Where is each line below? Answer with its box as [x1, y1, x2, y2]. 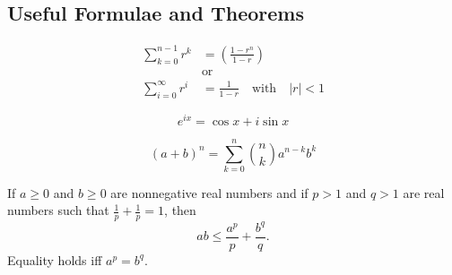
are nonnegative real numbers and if [110, 183, 309, 202]
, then [164, 201, 196, 219]
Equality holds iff [7, 250, 102, 269]
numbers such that [7, 201, 109, 219]
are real [403, 183, 445, 202]
